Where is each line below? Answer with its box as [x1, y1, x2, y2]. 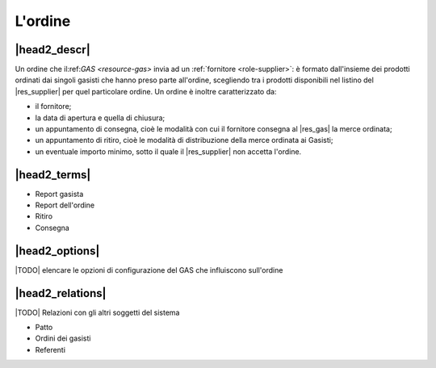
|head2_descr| [15, 43, 90, 56]
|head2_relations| [15, 286, 107, 300]
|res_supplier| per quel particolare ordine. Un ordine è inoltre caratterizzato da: [15, 86, 277, 96]
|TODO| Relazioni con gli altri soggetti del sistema [15, 307, 180, 317]
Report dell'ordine [35, 200, 95, 210]
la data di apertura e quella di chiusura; [35, 113, 166, 123]
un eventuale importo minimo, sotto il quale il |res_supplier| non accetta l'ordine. [35, 146, 302, 157]
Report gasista [35, 189, 84, 199]
